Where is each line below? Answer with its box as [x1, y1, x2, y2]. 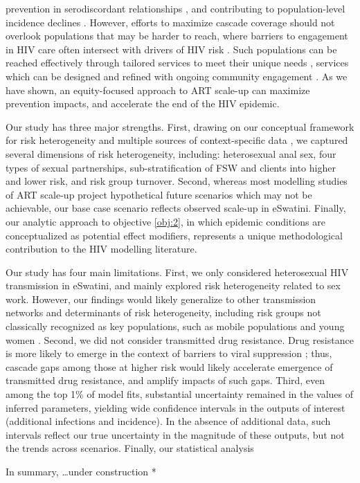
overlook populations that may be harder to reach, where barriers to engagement [6, 28, 348, 43]
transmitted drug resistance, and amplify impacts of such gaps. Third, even [6, 373, 325, 388]
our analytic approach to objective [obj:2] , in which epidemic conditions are [6, 214, 325, 228]
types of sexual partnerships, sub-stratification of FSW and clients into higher [6, 160, 336, 174]
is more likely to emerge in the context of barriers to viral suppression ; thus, [6, 346, 332, 361]
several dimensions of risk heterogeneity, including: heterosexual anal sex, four [6, 146, 336, 161]
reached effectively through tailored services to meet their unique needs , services [6, 55, 349, 70]
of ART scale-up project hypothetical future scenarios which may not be [6, 187, 312, 201]
